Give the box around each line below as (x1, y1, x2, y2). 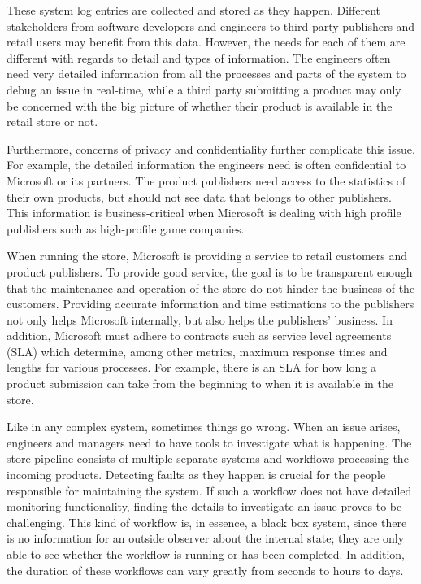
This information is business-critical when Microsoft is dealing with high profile (7, 204, 401, 221)
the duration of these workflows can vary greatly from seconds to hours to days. (7, 561, 404, 578)
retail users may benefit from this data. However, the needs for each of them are (7, 33, 406, 50)
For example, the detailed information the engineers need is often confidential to (7, 156, 406, 173)
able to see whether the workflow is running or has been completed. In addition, (7, 546, 405, 562)
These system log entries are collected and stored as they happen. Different (7, 2, 381, 18)
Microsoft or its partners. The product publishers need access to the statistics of (7, 172, 406, 189)
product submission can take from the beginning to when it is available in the (7, 375, 394, 392)
